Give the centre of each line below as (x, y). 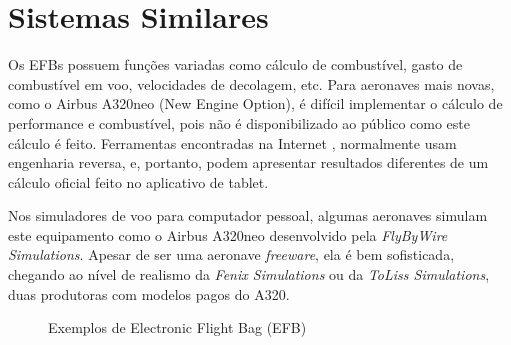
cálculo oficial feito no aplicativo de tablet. (138, 181)
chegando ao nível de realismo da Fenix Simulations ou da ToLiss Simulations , (249, 274)
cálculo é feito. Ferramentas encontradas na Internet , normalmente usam (232, 142)
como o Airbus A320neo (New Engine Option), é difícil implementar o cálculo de (255, 103)
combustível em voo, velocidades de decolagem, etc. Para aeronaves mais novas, (251, 83)
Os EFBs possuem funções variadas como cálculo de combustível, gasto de (235, 64)
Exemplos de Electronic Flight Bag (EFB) (177, 327)
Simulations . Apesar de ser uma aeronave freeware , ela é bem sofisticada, (231, 254)
